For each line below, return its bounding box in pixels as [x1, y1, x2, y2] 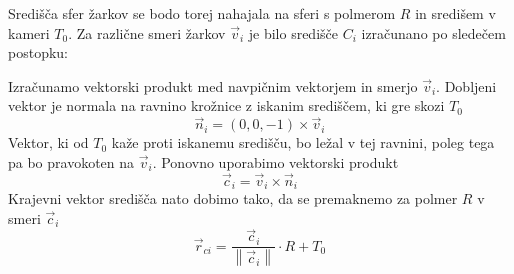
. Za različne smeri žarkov [68, 22, 226, 43]
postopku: [8, 42, 68, 63]
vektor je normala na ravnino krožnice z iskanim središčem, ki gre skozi [8, 95, 445, 116]
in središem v [415, 3, 496, 23]
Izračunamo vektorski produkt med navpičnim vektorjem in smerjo [8, 75, 418, 96]
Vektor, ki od [8, 132, 89, 153]
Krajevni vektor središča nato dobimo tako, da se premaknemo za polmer [8, 188, 458, 209]
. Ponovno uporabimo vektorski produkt [152, 151, 399, 172]
